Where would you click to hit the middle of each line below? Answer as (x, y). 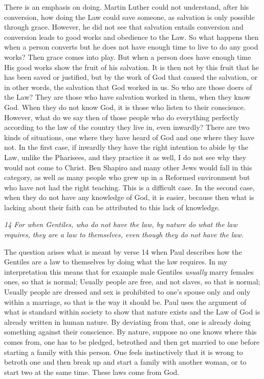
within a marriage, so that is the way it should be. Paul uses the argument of (125, 302)
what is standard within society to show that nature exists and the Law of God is (132, 312)
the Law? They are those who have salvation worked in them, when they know (127, 97)
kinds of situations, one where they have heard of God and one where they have (129, 137)
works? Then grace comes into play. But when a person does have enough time (128, 57)
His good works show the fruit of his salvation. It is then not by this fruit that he (132, 67)
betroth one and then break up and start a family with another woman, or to (125, 362)
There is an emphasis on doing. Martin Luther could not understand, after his (127, 7)
